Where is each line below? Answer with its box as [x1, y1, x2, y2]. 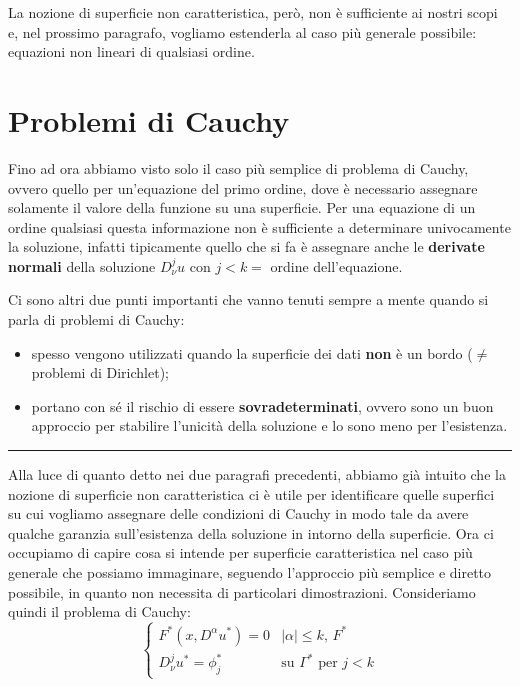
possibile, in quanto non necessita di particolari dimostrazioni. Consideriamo [8, 581, 476, 602]
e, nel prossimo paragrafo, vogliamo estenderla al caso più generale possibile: [8, 21, 477, 42]
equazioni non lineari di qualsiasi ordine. [8, 41, 255, 62]
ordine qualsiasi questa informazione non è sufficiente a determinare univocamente [8, 216, 511, 237]
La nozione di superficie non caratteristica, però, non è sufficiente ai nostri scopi [8, 2, 498, 22]
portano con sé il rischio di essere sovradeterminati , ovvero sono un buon [31, 395, 494, 416]
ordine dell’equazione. [270, 255, 403, 276]
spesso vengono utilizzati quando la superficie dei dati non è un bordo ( [31, 342, 473, 363]
